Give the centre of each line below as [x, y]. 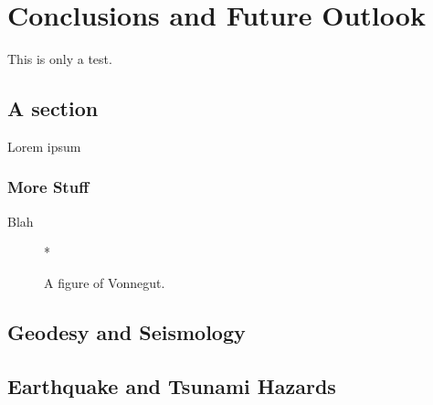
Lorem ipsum [44, 146]
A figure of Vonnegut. [105, 282]
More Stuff [48, 187]
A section [53, 108]
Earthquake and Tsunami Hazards [172, 385]
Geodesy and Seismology [127, 331]
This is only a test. [60, 59]
